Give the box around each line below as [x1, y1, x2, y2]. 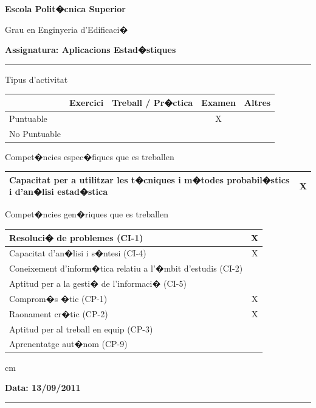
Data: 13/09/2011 [5, 381, 81, 394]
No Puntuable [9, 127, 61, 139]
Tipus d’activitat [5, 72, 68, 85]
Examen [201, 96, 236, 108]
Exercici [69, 96, 104, 108]
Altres [244, 96, 271, 108]
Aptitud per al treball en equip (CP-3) [9, 322, 153, 335]
